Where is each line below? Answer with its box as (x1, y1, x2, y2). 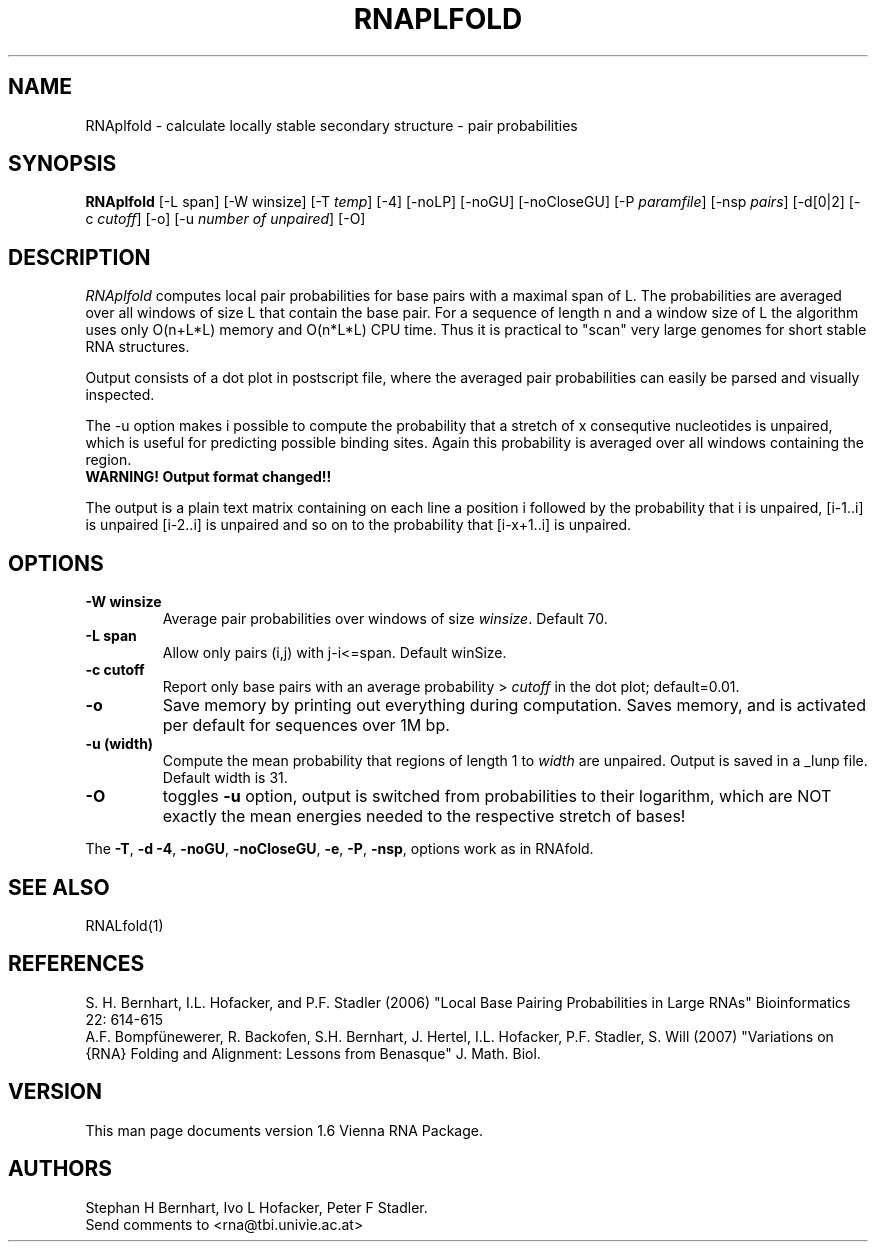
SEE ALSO (8, 874, 110, 900)
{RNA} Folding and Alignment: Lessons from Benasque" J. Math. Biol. (85, 1044, 541, 1062)
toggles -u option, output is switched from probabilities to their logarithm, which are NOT (162, 786, 832, 807)
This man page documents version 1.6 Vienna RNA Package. (85, 1121, 483, 1139)
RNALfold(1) (85, 916, 164, 934)
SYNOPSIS (8, 151, 117, 177)
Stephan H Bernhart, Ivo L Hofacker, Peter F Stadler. (85, 1198, 428, 1216)
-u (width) (85, 735, 154, 753)
